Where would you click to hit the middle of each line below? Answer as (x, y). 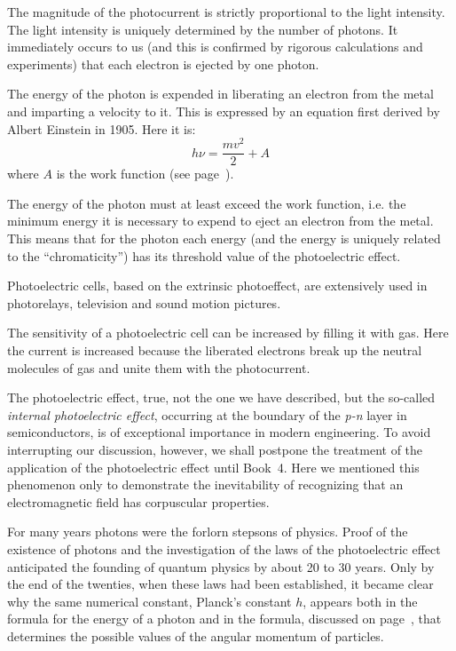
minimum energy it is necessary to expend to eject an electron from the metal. (220, 221)
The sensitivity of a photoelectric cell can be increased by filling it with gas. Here (228, 333)
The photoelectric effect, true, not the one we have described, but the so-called (221, 397)
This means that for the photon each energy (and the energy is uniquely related (224, 238)
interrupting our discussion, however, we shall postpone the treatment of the (215, 450)
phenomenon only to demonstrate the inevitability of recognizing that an (205, 484)
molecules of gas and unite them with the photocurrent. (159, 367)
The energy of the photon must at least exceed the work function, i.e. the (207, 203)
